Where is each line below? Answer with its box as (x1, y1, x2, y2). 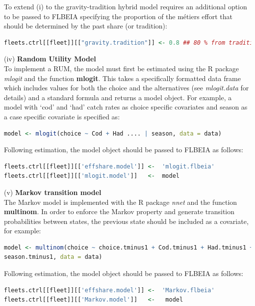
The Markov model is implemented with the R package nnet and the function (4, 196, 237, 207)
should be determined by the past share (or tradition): (4, 21, 167, 31)
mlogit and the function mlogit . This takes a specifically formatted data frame (4, 73, 241, 83)
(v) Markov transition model (4, 187, 102, 197)
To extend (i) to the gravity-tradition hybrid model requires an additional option (4, 1, 247, 11)
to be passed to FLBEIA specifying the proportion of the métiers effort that (4, 11, 232, 21)
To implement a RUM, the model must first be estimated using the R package (4, 63, 239, 73)
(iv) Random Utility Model (4, 54, 96, 64)
